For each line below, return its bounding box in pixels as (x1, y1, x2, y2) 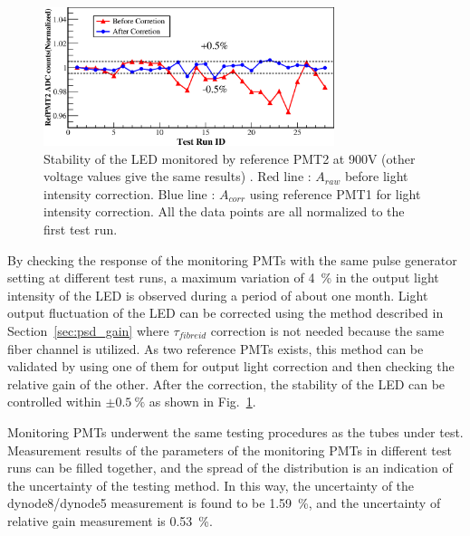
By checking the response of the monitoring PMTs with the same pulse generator (7, 250, 457, 269)
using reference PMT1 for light (249, 184, 421, 203)
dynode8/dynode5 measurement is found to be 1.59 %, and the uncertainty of (7, 493, 441, 512)
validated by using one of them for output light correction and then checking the (7, 357, 455, 376)
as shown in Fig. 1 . (149, 392, 256, 411)
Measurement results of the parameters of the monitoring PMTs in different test (7, 440, 452, 459)
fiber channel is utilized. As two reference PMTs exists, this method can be (7, 339, 424, 358)
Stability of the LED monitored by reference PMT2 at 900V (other (43, 148, 416, 167)
